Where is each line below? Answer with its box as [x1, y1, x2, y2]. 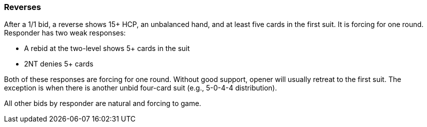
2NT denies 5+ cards [24, 59, 94, 68]
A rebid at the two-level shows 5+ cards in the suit [24, 44, 190, 53]
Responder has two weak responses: [4, 28, 126, 37]
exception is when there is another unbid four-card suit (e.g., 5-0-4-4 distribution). [4, 83, 277, 92]
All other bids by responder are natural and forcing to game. [4, 99, 201, 108]
